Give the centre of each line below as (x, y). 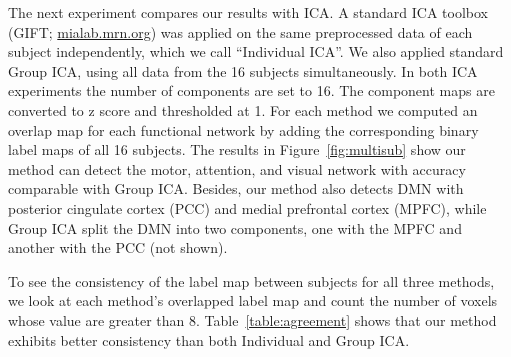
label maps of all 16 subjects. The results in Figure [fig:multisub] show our (237, 149)
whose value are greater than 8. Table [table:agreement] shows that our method (252, 319)
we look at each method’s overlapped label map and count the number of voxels (253, 300)
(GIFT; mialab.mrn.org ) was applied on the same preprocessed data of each (240, 31)
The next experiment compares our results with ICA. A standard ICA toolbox (248, 12)
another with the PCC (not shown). (118, 247)
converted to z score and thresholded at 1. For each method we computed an (243, 109)
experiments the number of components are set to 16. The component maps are (251, 90)
